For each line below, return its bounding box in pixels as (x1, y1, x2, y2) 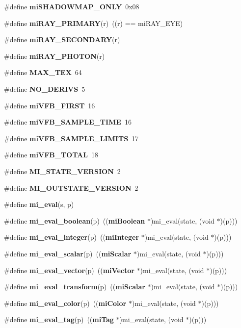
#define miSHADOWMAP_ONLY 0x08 (4, 1, 139, 11)
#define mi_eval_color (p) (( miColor (4, 298, 127, 308)
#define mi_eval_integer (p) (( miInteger (4, 232, 139, 242)
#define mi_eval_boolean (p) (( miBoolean (4, 215, 145, 226)
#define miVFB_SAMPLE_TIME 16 (4, 117, 132, 127)
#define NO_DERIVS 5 (4, 83, 85, 94)
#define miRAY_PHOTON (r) (4, 50, 105, 61)
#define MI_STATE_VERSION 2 (4, 166, 121, 176)
